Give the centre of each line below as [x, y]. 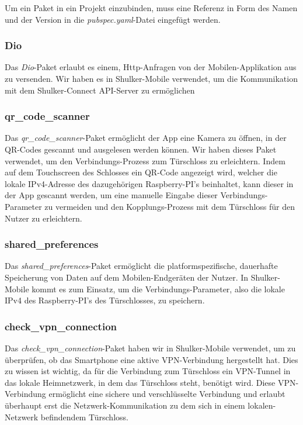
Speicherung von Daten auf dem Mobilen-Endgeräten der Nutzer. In [127, 277]
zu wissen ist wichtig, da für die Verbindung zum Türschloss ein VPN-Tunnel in [148, 371]
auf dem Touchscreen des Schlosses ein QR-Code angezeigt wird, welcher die [141, 172]
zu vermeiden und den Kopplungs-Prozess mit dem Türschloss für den [170, 206]
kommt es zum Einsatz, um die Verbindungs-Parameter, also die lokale [158, 288]
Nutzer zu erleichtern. [43, 218]
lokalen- [262, 405]
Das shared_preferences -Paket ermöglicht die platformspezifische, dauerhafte [141, 266]
